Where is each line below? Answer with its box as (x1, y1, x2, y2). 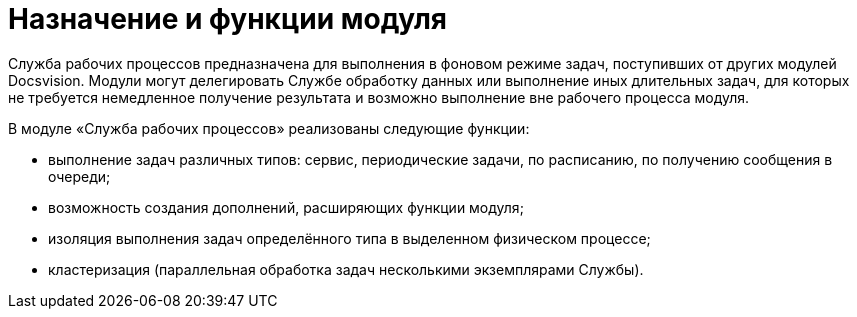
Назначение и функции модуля (8, 2, 448, 36)
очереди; (48, 167, 111, 185)
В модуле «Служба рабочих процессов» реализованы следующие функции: (8, 119, 530, 137)
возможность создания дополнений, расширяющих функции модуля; (48, 198, 524, 216)
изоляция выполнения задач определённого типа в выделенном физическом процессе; (48, 229, 651, 247)
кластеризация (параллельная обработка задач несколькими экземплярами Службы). (48, 260, 644, 278)
